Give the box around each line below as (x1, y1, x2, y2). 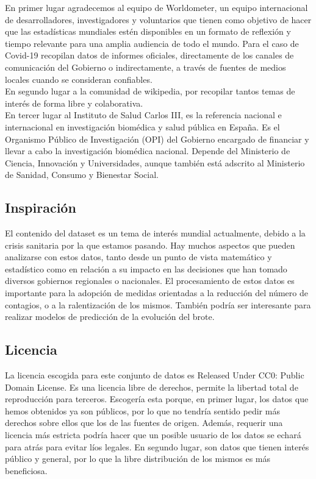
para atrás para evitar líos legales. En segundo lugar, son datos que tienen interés (5, 440, 309, 453)
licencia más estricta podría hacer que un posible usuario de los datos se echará (5, 428, 301, 441)
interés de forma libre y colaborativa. (5, 96, 143, 109)
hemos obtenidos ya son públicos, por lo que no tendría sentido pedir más (5, 404, 280, 417)
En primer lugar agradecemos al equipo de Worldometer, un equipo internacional (5, 1, 308, 13)
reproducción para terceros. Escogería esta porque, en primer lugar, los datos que (5, 392, 309, 405)
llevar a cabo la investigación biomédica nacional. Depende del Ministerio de (5, 144, 290, 157)
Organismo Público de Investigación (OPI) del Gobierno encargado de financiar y (5, 132, 309, 145)
